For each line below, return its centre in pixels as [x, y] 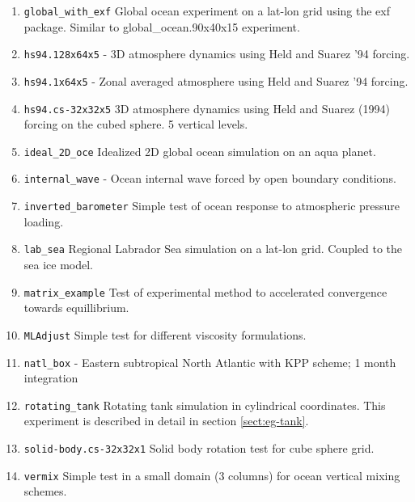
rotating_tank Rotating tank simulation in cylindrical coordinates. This [205, 405]
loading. [44, 221]
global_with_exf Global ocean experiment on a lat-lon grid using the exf [207, 11]
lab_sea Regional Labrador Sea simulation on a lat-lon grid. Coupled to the [213, 249]
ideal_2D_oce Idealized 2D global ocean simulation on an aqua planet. [200, 151]
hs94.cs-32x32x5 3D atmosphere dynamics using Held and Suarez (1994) [207, 108]
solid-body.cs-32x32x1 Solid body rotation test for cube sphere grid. [199, 448]
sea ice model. [59, 265]
